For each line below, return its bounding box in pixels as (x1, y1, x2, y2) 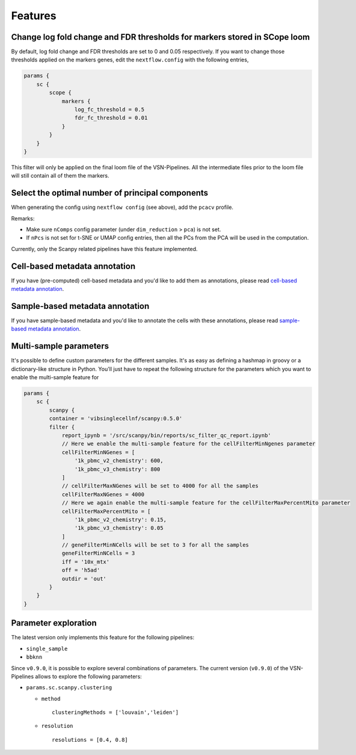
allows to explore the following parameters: (35, 673, 143, 680)
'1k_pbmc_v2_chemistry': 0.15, (74, 516, 167, 523)
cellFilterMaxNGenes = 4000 (61, 491, 144, 498)
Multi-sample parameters (11, 341, 109, 352)
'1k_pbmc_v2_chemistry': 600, (74, 458, 164, 464)
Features (11, 9, 57, 22)
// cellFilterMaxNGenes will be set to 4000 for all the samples (61, 482, 259, 489)
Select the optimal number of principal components (11, 188, 209, 198)
